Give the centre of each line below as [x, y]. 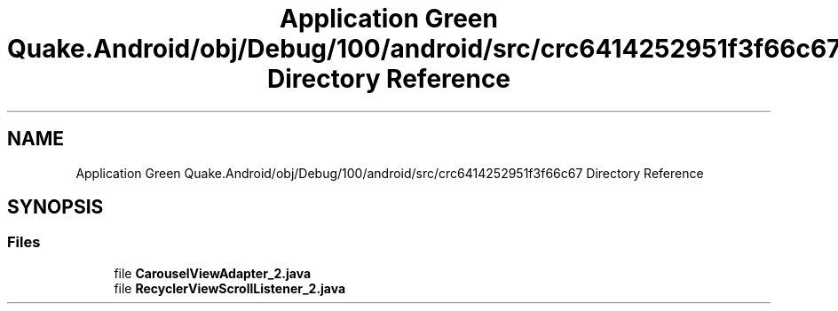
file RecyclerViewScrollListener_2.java [230, 288]
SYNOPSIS [55, 207]
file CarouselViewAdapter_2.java [213, 273]
